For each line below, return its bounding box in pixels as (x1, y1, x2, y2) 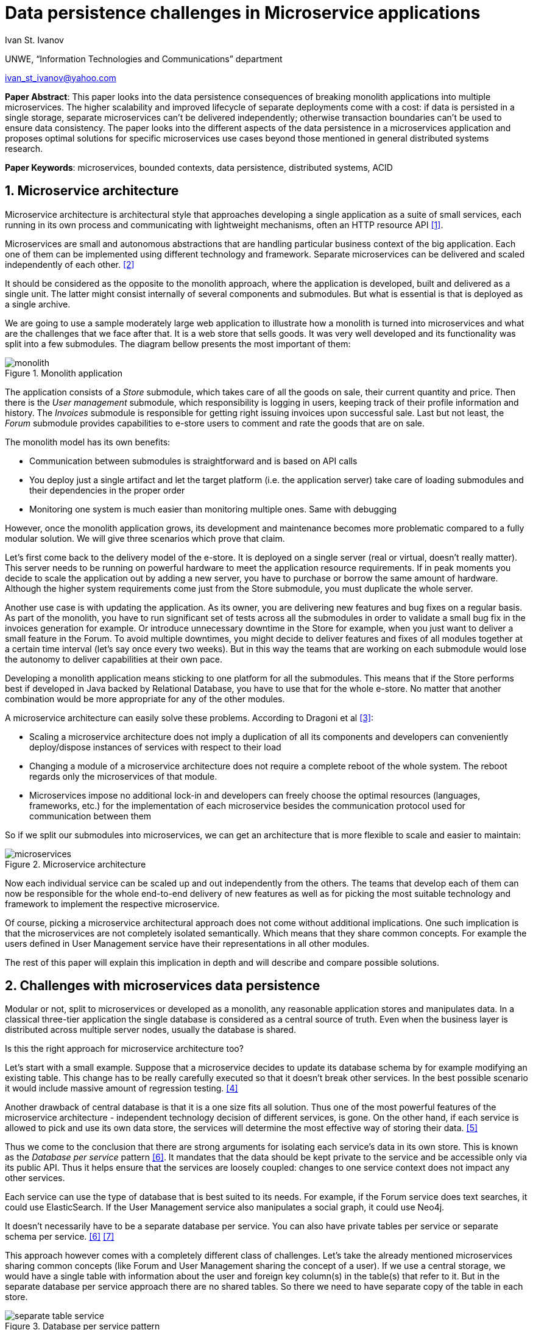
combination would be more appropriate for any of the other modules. (5, 693, 285, 704)
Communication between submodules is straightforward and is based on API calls (29, 455, 358, 466)
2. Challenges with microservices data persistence (5, 978, 320, 994)
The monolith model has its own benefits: (5, 436, 171, 447)
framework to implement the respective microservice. (5, 898, 220, 909)
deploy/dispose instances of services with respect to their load (29, 741, 281, 752)
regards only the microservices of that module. (29, 771, 217, 782)
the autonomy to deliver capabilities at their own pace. (5, 653, 223, 664)
